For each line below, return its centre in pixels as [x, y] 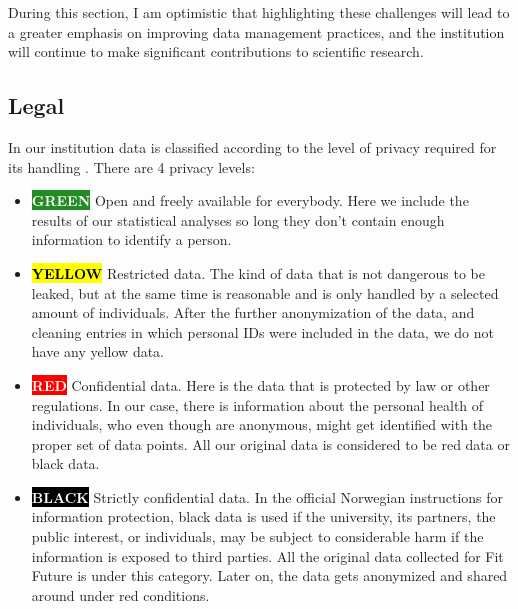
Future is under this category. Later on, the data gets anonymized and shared [269, 575]
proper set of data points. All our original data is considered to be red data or [270, 443]
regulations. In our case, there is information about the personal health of [257, 404]
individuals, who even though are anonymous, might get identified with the [262, 424]
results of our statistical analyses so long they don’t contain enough [238, 219]
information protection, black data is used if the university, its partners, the [263, 516]
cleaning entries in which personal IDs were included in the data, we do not [262, 331]
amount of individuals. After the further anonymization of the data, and [253, 312]
